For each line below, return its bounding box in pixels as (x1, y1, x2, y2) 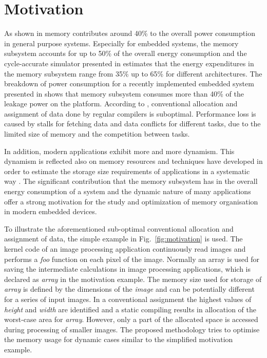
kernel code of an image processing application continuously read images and (4, 243, 246, 254)
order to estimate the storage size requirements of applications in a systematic (4, 165, 250, 176)
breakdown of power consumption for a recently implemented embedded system (4, 78, 254, 89)
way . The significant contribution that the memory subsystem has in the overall (4, 176, 258, 186)
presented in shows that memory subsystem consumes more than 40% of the (4, 88, 244, 99)
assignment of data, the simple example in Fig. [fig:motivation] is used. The (4, 233, 243, 244)
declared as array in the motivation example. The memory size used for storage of (4, 273, 262, 284)
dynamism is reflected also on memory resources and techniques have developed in (4, 156, 263, 166)
